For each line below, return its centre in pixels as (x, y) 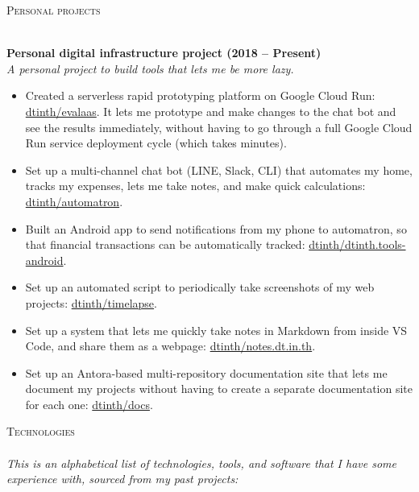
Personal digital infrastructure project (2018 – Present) (164, 53)
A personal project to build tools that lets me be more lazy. (150, 68)
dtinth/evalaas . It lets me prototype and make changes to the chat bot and (211, 111)
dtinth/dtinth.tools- (357, 244)
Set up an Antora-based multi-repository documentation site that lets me (206, 372)
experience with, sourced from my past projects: (122, 479)
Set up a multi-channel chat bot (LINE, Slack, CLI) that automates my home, (219, 170)
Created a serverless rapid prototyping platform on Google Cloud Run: (200, 95)
